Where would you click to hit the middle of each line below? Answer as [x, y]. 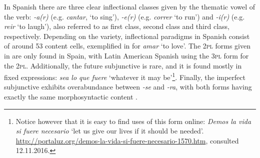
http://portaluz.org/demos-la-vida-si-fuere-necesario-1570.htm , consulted [127, 140]
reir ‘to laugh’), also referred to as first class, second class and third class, [117, 26]
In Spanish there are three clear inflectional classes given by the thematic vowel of [130, 6]
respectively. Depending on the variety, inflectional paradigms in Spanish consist [127, 36]
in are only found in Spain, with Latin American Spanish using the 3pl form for [126, 55]
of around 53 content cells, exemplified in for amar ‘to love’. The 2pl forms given [127, 46]
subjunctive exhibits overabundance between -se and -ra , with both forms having [128, 87]
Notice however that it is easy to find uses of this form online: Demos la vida [133, 121]
